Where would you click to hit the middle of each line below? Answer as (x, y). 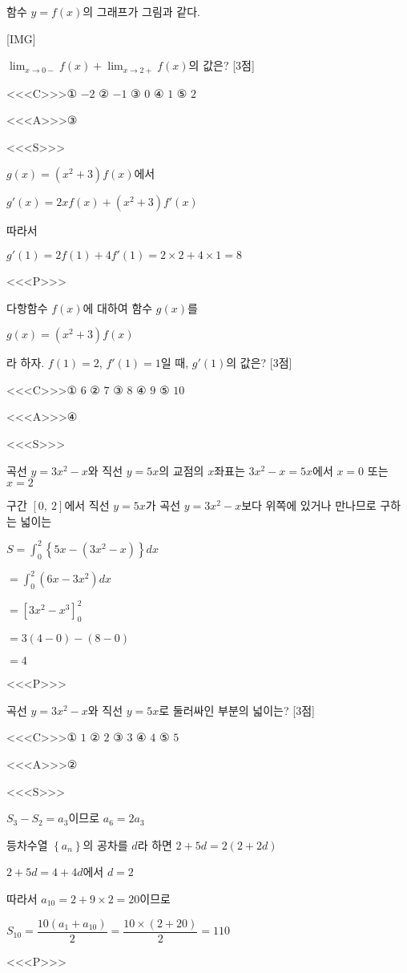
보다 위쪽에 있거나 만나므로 (309, 505)
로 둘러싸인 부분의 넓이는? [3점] (237, 710)
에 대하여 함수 (118, 307)
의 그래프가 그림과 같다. (141, 11)
